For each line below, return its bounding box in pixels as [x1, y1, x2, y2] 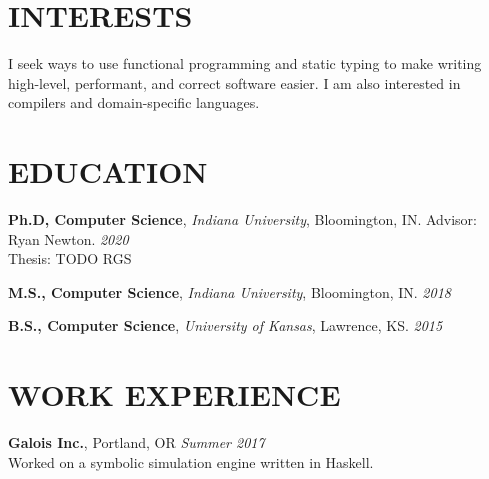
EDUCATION [8, 151, 208, 192]
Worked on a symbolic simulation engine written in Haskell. [8, 451, 374, 472]
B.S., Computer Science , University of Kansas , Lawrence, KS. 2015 [8, 315, 443, 336]
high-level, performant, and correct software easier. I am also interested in [8, 72, 461, 93]
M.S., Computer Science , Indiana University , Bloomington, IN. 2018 [8, 281, 451, 302]
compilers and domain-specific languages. [8, 92, 260, 113]
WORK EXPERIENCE [8, 374, 341, 415]
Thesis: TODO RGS [8, 248, 132, 269]
